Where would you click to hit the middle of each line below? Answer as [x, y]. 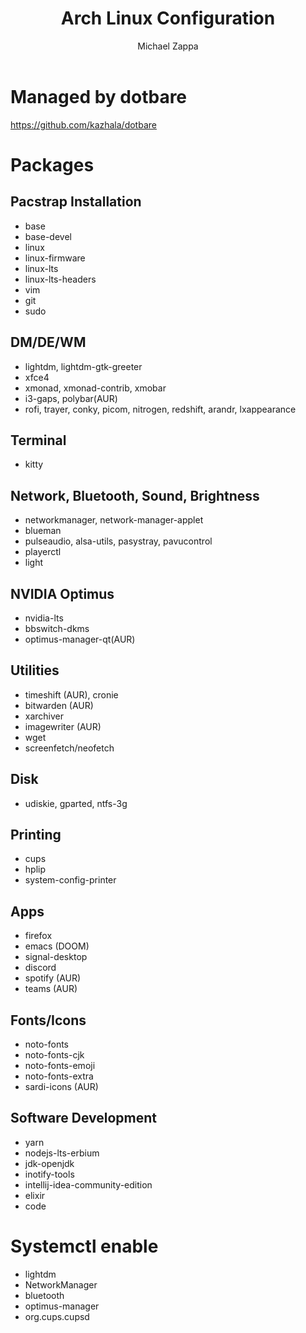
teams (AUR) [51, 989]
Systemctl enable [84, 1246]
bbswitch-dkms [57, 628]
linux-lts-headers [60, 279]
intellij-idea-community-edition [88, 1184]
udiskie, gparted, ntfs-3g [76, 803]
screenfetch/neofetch [69, 748]
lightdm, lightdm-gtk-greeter [83, 366]
